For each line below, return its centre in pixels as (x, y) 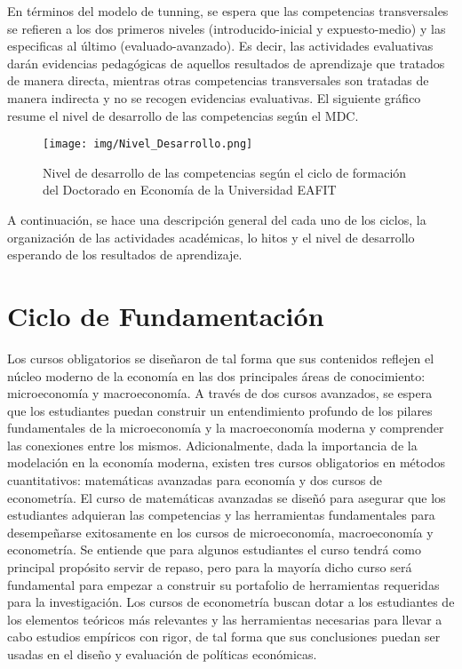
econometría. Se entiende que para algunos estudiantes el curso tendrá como (214, 550)
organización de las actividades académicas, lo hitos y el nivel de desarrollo (211, 237)
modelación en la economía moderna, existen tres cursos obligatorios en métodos (226, 462)
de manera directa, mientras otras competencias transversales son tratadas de (218, 80)
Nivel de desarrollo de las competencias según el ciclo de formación (225, 172)
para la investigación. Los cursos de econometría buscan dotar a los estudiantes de (231, 602)
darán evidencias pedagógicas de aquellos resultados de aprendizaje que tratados (226, 63)
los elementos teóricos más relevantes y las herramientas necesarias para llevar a (225, 619)
